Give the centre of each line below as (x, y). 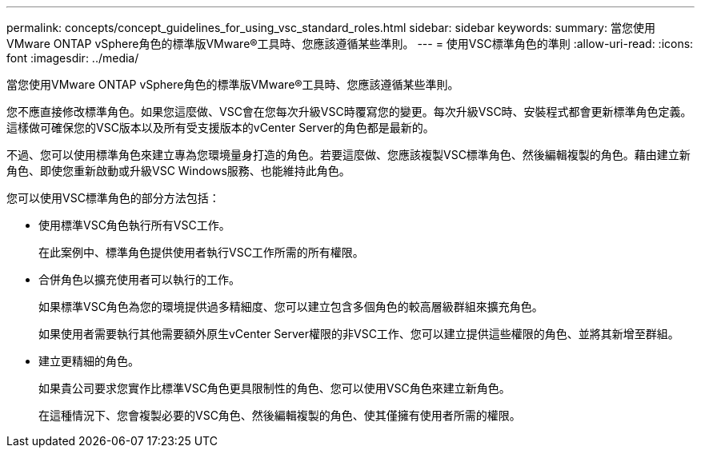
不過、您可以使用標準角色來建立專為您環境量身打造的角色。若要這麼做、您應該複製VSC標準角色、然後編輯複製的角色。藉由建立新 (348, 155)
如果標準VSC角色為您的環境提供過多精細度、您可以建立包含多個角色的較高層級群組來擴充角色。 (291, 307)
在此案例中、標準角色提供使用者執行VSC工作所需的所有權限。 (201, 252)
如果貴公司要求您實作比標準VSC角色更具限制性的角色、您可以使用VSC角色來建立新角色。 (274, 388)
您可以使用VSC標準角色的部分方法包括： (113, 198)
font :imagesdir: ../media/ (73, 58)
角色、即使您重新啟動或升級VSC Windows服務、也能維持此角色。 (178, 171)
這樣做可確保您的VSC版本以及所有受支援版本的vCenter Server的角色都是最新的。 (220, 127)
